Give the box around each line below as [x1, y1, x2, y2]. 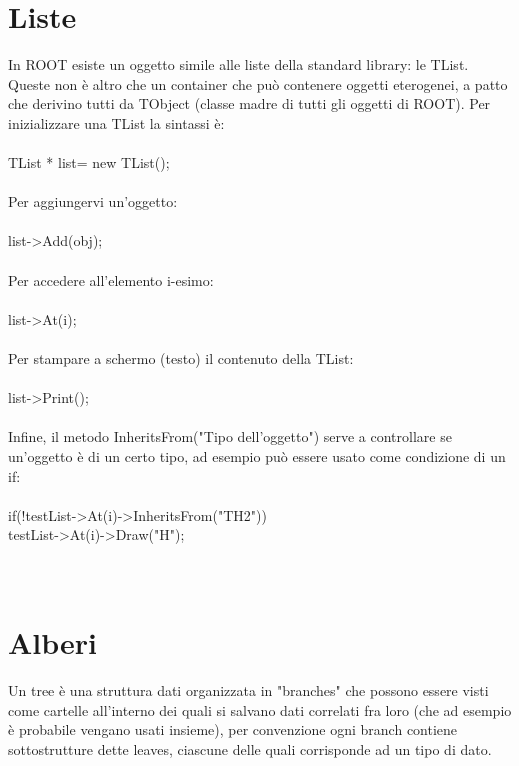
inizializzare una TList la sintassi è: [8, 112, 225, 133]
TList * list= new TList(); [8, 152, 170, 173]
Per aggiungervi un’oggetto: [8, 191, 178, 212]
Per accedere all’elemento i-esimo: [8, 269, 214, 290]
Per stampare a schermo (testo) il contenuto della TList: [8, 348, 354, 369]
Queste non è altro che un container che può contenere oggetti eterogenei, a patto [8, 73, 508, 94]
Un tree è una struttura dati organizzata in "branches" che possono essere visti [8, 680, 489, 701]
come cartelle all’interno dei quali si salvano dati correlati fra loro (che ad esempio [8, 699, 512, 720]
